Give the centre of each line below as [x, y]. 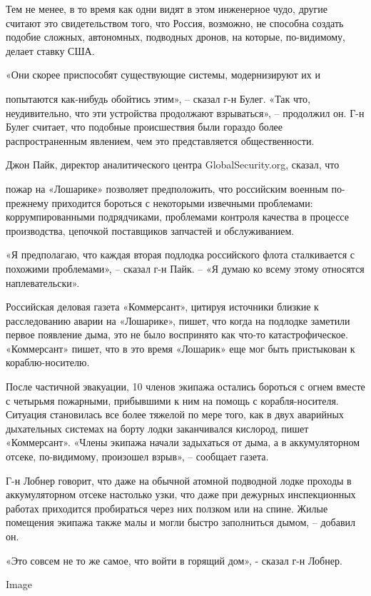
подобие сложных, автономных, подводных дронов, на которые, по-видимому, [176, 37]
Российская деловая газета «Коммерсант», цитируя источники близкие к [162, 307]
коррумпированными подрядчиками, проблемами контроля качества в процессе [177, 217]
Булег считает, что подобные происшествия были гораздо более [144, 127]
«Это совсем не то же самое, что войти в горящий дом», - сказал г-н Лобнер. [174, 560]
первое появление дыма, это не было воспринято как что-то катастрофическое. [177, 334]
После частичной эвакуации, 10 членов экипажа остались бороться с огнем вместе [185, 387]
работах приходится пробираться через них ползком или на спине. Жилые [167, 508]
